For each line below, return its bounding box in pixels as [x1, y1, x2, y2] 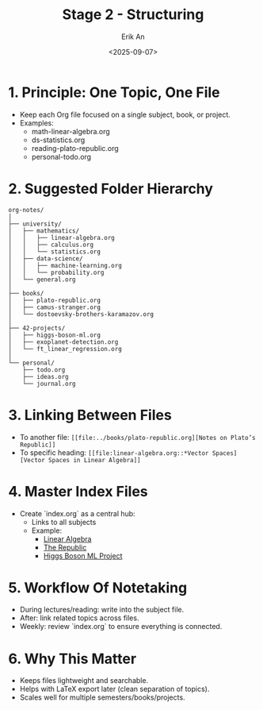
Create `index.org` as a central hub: [19, 508, 136, 518]
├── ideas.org [22, 372, 69, 380]
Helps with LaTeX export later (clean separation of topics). [19, 685, 210, 694]
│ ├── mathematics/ [8, 226, 80, 235]
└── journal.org [22, 380, 77, 388]
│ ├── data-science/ [8, 254, 83, 263]
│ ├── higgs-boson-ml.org [8, 331, 101, 339]
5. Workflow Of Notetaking [8, 578, 188, 596]
